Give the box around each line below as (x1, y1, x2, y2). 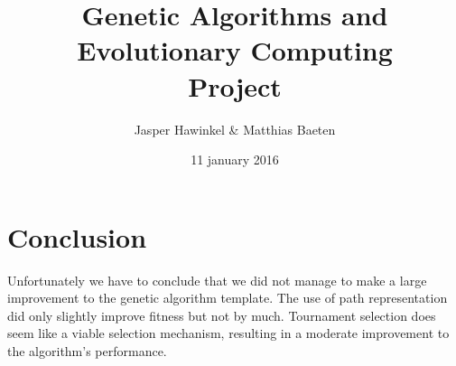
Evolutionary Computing (77, 32, 393, 69)
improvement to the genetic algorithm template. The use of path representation (7, 288, 448, 307)
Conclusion (7, 218, 147, 255)
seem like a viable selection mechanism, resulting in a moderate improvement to (7, 324, 450, 343)
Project (188, 67, 282, 104)
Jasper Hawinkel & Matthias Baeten (134, 119, 336, 138)
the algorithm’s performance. (7, 342, 167, 360)
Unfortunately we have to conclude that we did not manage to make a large (7, 270, 427, 289)
